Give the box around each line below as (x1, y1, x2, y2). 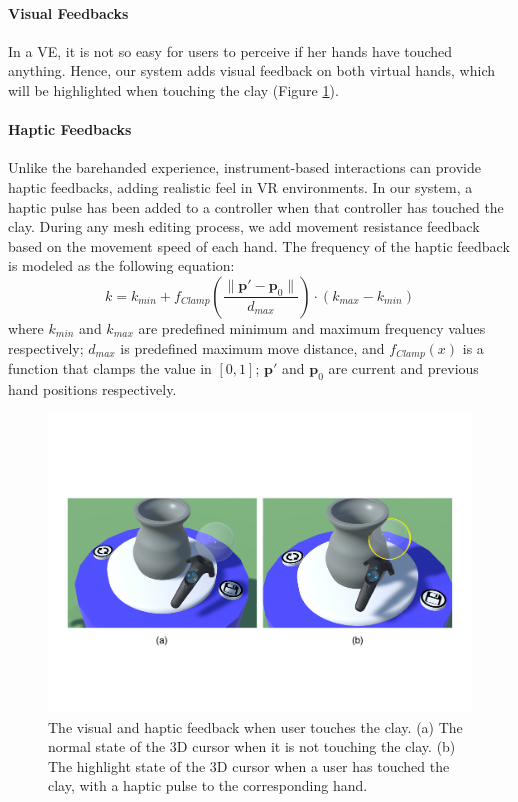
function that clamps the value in (8, 357, 212, 378)
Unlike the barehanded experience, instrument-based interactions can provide (8, 157, 481, 178)
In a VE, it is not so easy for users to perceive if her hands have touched (8, 40, 453, 61)
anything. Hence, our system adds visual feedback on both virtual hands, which (8, 60, 496, 81)
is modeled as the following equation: (8, 255, 235, 276)
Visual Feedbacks (8, 2, 129, 23)
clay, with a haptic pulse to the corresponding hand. (48, 775, 368, 796)
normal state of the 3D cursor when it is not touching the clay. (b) (48, 736, 456, 757)
